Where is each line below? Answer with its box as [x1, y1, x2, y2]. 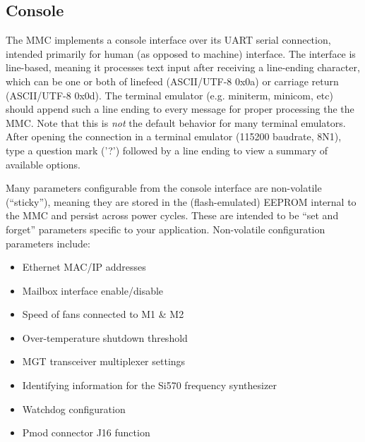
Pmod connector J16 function [22, 425, 150, 440]
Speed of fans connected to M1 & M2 [22, 307, 184, 321]
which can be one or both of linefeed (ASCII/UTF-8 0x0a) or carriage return [6, 73, 339, 88]
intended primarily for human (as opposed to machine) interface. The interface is [6, 46, 356, 61]
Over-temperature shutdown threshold [22, 330, 188, 345]
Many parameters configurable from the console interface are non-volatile [6, 180, 322, 195]
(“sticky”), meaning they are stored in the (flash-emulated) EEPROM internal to [6, 194, 357, 209]
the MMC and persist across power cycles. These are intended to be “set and [6, 208, 339, 223]
